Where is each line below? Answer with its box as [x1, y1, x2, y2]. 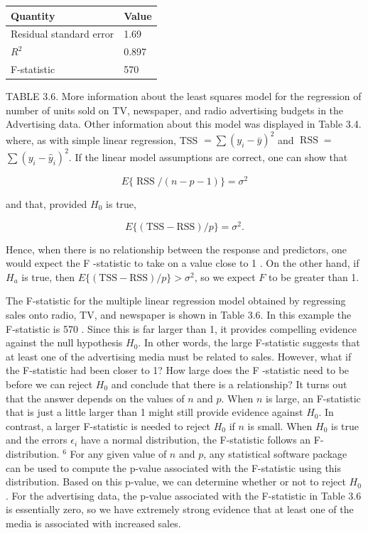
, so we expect [194, 269, 256, 284]
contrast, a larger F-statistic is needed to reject [6, 418, 211, 433]
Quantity [11, 8, 55, 23]
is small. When [247, 418, 313, 433]
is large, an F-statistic [265, 390, 361, 405]
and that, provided [6, 196, 87, 211]
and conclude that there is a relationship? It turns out [111, 377, 347, 391]
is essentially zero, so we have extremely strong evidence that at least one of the [6, 502, 354, 517]
